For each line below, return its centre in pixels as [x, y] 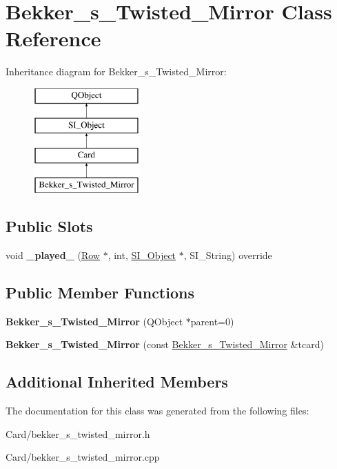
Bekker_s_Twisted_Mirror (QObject [94, 321]
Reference [53, 38]
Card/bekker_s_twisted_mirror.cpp [83, 457]
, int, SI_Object [142, 255]
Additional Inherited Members [117, 382]
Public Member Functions [100, 292]
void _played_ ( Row [53, 255]
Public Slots [49, 226]
